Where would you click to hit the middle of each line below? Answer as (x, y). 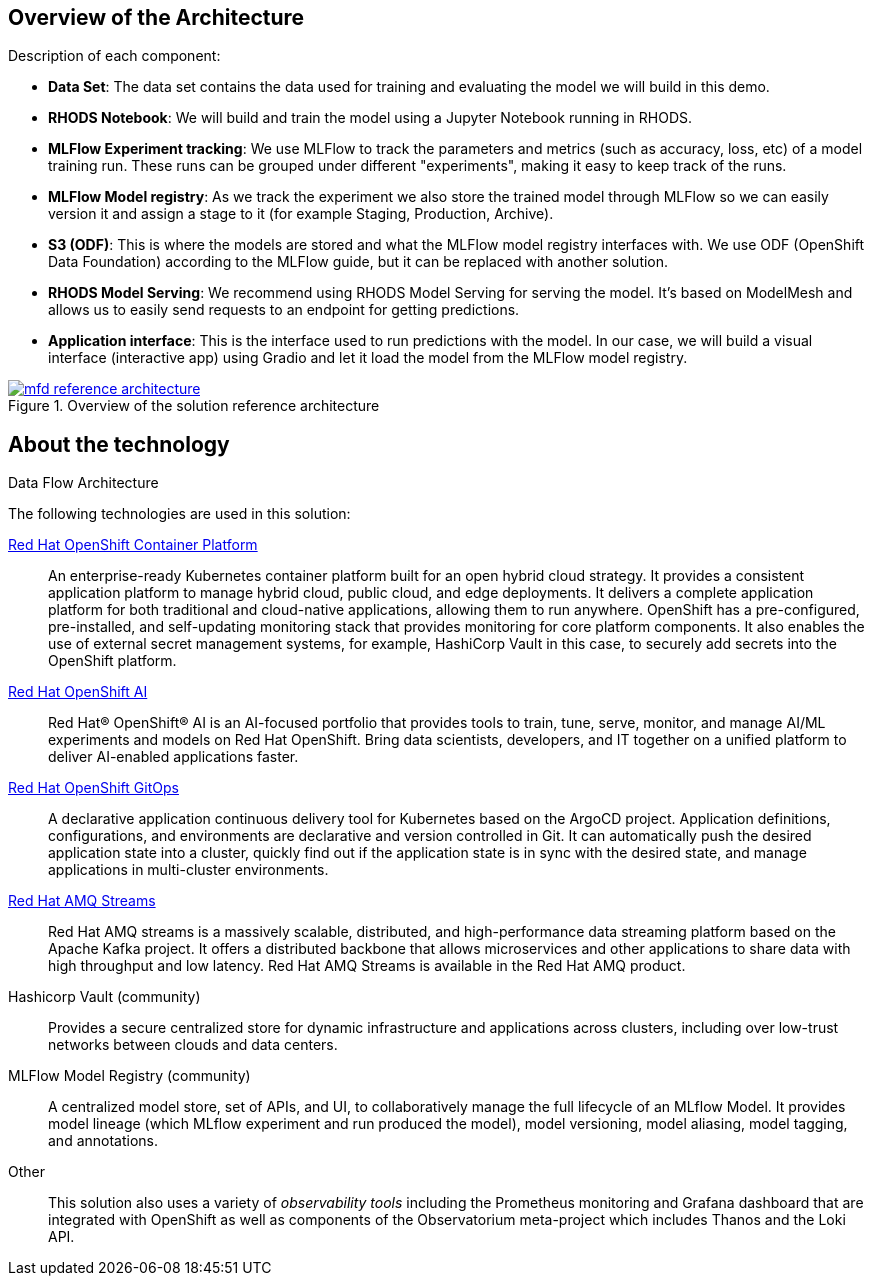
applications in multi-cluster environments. (188, 870)
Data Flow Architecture (83, 483)
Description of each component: (114, 56)
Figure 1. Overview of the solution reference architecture (194, 406)
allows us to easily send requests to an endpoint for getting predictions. (284, 310)
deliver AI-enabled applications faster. (173, 757)
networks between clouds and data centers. (193, 1045)
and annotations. (103, 1141)
